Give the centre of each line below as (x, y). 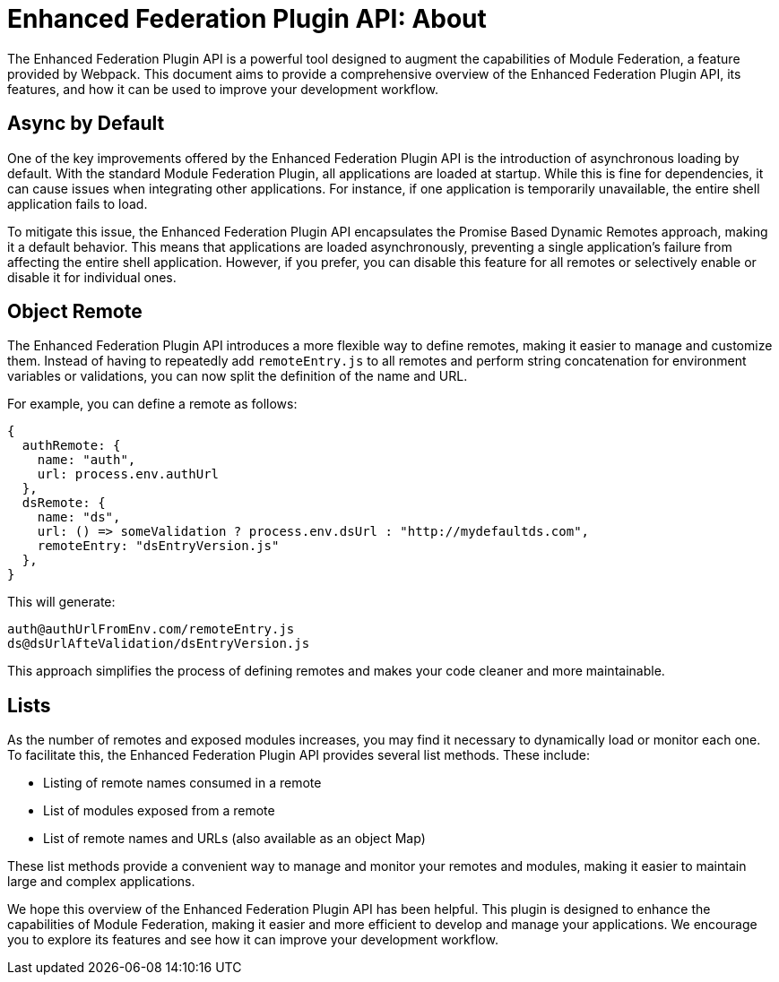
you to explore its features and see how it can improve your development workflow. (253, 940)
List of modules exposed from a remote (159, 811)
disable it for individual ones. (92, 277)
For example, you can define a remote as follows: (152, 404)
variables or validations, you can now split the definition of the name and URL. (238, 376)
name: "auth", (87, 460)
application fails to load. (78, 203)
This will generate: (61, 602)
